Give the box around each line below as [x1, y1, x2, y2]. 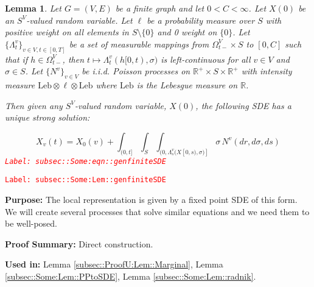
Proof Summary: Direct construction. [5, 237, 153, 250]
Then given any [5, 99, 63, 112]
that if [5, 52, 28, 65]
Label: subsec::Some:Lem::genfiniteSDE [5, 175, 166, 185]
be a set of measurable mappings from [69, 37, 209, 50]
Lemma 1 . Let [5, 2, 61, 14]
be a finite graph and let [115, 2, 204, 14]
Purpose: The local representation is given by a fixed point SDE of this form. [5, 193, 298, 205]
